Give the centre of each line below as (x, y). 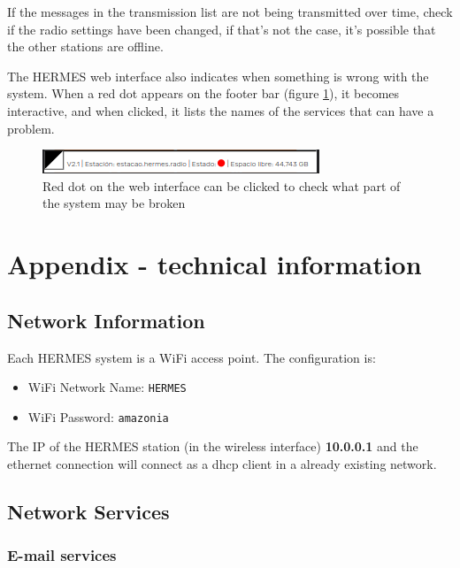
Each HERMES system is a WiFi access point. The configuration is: (192, 357)
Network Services (88, 511)
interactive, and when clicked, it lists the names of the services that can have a (221, 110)
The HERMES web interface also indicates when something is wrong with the (218, 76)
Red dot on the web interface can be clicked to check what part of (222, 185)
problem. (31, 128)
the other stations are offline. (85, 46)
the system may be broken (114, 203)
